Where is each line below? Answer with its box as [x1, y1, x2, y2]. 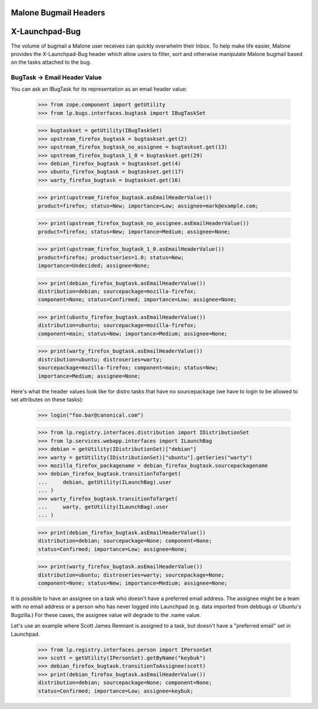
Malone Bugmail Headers [11, 8, 105, 18]
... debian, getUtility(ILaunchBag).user [38, 479, 172, 486]
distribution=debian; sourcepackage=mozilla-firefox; [38, 288, 197, 295]
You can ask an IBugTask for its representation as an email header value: [11, 85, 187, 93]
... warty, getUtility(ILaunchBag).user [38, 503, 169, 510]
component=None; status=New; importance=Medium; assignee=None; [38, 580, 228, 586]
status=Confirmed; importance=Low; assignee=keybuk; [38, 687, 194, 694]
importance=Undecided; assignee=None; [38, 262, 150, 269]
